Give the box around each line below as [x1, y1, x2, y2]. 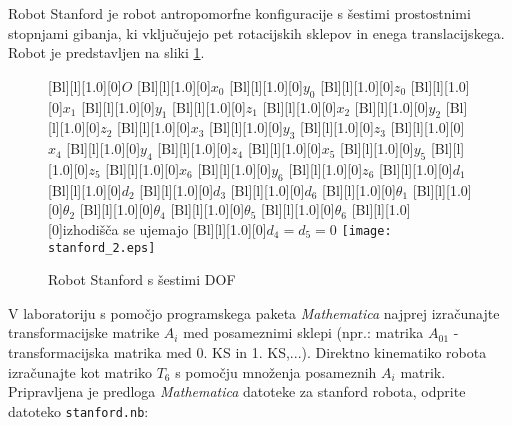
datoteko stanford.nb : [8, 400, 149, 421]
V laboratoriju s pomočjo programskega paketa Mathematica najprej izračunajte [8, 302, 500, 323]
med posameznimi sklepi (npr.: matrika [183, 322, 424, 343]
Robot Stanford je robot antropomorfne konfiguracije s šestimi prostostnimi [8, 3, 471, 23]
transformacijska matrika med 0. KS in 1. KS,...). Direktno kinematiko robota [8, 342, 487, 363]
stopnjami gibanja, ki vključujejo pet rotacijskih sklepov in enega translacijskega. [8, 22, 505, 43]
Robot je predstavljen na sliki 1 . [8, 42, 205, 63]
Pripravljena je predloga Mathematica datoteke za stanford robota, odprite [8, 381, 466, 402]
